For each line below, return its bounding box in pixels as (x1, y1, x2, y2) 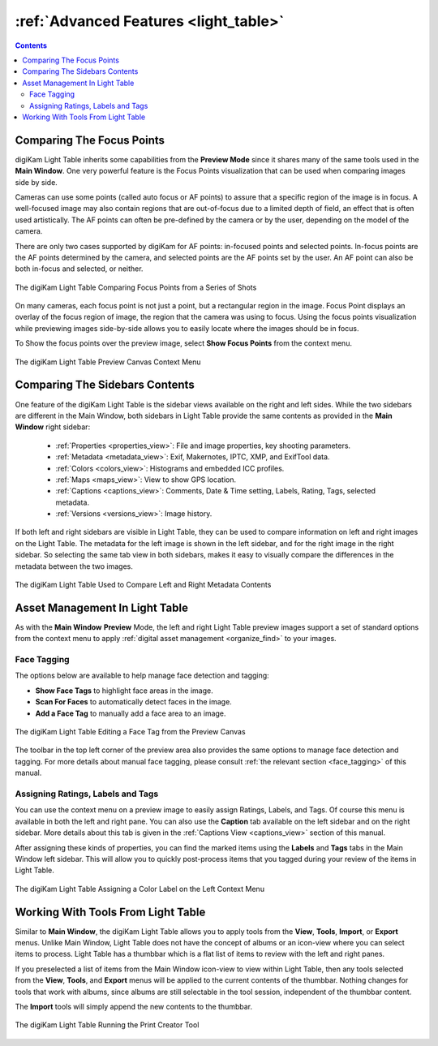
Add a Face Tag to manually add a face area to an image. (35, 708, 226, 718)
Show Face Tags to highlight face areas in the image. (35, 686, 214, 695)
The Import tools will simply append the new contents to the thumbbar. (15, 1001, 253, 1011)
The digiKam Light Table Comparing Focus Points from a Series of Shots (15, 282, 257, 292)
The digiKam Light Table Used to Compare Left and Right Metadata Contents (15, 580, 272, 590)
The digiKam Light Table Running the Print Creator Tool (15, 1020, 200, 1030)
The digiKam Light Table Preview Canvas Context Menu (15, 357, 201, 367)
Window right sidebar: (15, 422, 91, 432)
